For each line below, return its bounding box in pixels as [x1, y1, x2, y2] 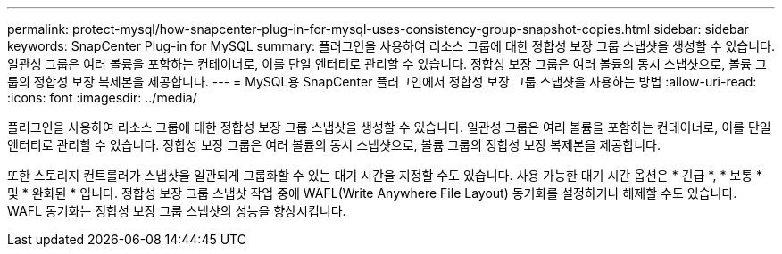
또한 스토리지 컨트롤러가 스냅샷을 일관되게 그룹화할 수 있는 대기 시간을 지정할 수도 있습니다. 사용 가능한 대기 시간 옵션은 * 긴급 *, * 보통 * [7, 168, 763, 183]
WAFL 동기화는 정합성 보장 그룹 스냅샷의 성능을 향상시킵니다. [7, 203, 346, 218]
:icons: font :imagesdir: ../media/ [7, 90, 197, 105]
